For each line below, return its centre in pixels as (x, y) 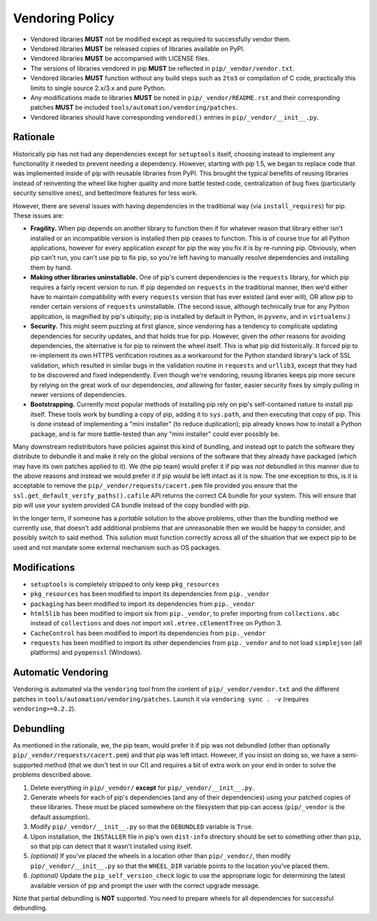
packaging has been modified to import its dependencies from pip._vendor (142, 604)
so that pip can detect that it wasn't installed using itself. (111, 846)
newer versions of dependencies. (79, 394)
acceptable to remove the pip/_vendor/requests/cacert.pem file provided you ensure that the (155, 486)
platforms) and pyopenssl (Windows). (86, 653)
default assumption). (60, 817)
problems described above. (52, 775)
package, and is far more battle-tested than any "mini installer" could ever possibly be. (155, 434)
